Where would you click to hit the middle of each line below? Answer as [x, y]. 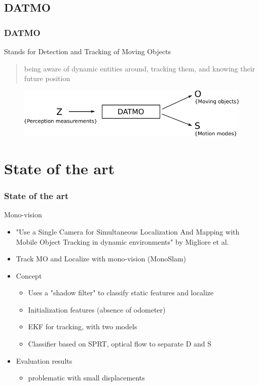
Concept [29, 275]
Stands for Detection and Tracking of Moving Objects [88, 51]
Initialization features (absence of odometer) [97, 309]
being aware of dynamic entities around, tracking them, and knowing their [140, 68]
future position [47, 78]
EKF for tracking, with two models [83, 326]
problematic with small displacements [86, 378]
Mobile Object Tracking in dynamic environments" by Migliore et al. [122, 241]
